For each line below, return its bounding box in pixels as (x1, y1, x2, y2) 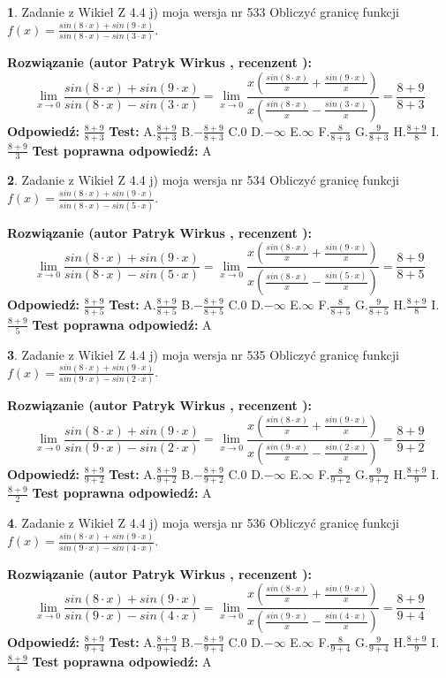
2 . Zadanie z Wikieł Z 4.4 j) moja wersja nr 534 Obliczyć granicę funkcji (7, 171, 399, 189)
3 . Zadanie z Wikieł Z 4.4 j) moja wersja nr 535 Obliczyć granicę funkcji (7, 345, 399, 363)
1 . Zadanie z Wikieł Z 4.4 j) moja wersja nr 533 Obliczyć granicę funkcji (7, 3, 399, 20)
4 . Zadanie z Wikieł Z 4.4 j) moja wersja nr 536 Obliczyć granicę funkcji (7, 514, 399, 532)
